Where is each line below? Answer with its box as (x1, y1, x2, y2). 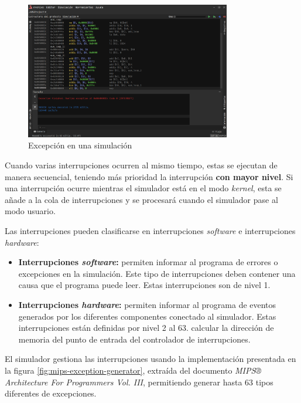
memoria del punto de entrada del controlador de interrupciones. (18, 333, 251, 345)
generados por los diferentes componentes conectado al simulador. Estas (18, 310, 276, 322)
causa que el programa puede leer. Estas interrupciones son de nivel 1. (18, 279, 271, 291)
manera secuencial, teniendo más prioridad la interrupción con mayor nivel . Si (5, 170, 293, 182)
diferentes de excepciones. (5, 387, 97, 399)
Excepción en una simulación (28, 139, 132, 151)
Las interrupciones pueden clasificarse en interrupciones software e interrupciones (5, 225, 296, 237)
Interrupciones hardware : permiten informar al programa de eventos (18, 299, 276, 311)
